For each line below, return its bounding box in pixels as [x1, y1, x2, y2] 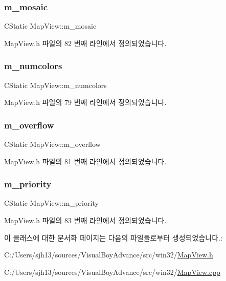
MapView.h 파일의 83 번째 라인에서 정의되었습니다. [4, 215, 167, 226]
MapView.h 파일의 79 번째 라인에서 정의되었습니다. [4, 97, 167, 107]
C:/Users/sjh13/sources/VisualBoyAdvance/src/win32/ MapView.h [4, 249, 213, 260]
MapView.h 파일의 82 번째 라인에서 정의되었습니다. [4, 37, 167, 48]
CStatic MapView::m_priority [4, 198, 99, 208]
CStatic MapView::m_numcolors [4, 79, 107, 90]
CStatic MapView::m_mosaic [4, 20, 97, 31]
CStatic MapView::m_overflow [4, 139, 101, 149]
